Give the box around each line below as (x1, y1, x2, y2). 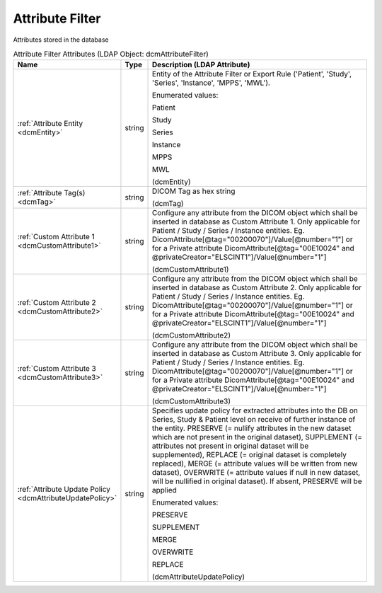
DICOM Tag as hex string (152, 186, 236, 196)
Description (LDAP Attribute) (152, 60, 250, 70)
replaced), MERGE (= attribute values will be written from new (152, 459, 358, 468)
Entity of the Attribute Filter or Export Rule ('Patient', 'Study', (152, 69, 352, 79)
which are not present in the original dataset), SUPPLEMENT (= (152, 432, 362, 442)
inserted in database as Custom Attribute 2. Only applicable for (152, 283, 362, 293)
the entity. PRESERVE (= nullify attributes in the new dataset (152, 423, 352, 433)
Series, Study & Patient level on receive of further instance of (152, 415, 356, 425)
